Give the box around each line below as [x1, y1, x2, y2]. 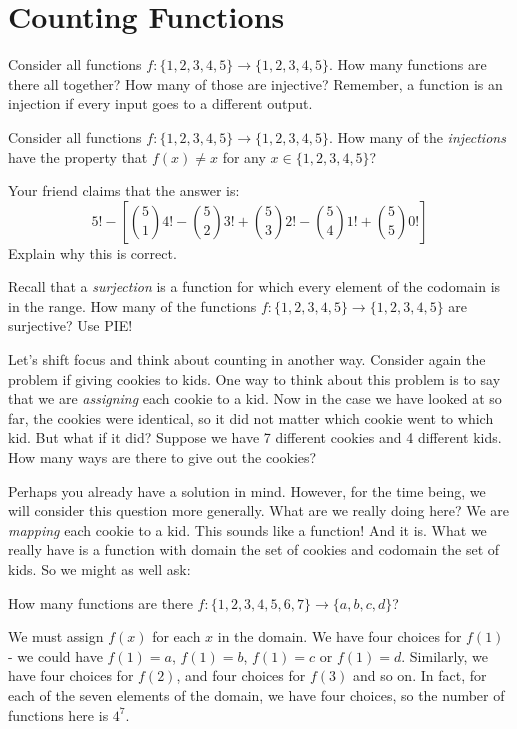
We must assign [8, 626, 104, 647]
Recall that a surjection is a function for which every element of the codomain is [8, 276, 501, 297]
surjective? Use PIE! [8, 315, 133, 336]
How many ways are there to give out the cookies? [8, 447, 317, 468]
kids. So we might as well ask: [8, 559, 191, 579]
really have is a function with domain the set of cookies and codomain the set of [8, 539, 500, 560]
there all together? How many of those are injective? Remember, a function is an [8, 73, 503, 94]
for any [222, 146, 266, 167]
